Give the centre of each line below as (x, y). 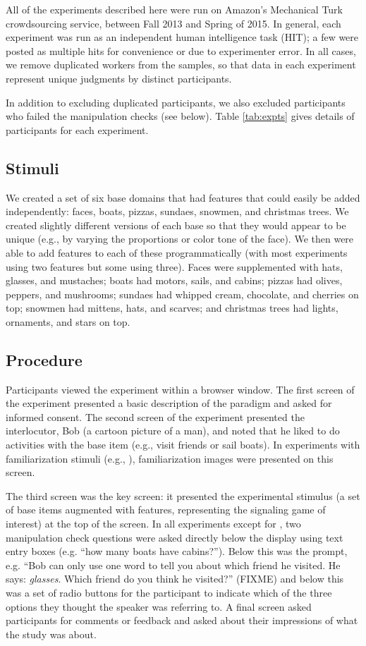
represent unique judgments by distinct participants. (119, 78)
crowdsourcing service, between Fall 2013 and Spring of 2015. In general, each (173, 23)
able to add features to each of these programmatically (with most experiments (177, 252)
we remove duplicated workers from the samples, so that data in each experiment (181, 65)
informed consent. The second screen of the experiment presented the (155, 416)
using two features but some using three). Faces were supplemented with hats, (174, 266)
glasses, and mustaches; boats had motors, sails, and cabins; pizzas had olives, (174, 280)
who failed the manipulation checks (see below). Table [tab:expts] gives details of (180, 116)
